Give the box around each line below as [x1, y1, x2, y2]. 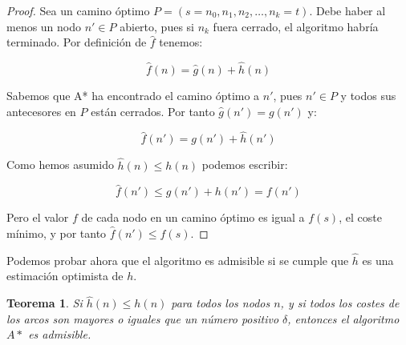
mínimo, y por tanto [6, 225, 107, 242]
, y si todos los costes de [280, 295, 400, 311]
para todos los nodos [171, 295, 270, 311]
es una [362, 251, 394, 268]
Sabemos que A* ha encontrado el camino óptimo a [6, 87, 260, 103]
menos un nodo [6, 18, 82, 34]
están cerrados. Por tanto [91, 102, 215, 119]
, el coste [339, 209, 382, 226]
